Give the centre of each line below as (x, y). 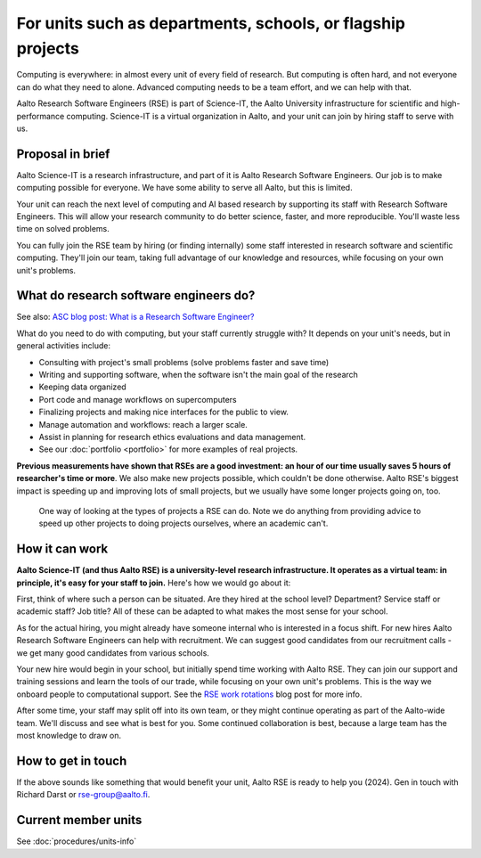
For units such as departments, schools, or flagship (211, 23)
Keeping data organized (82, 387)
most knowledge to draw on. (69, 735)
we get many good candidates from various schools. (113, 653)
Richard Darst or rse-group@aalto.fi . (83, 795)
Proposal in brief (63, 154)
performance (41, 116)
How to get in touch (72, 760)
